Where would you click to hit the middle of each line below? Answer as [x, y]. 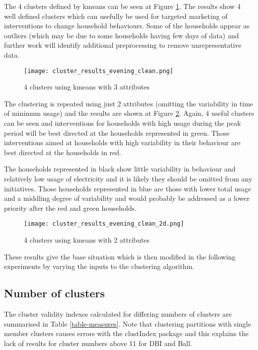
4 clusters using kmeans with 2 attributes [87, 240]
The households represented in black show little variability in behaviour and [120, 169]
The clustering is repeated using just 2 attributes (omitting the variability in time [129, 103]
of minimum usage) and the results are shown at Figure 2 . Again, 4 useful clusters [129, 113]
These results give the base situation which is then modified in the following [120, 256]
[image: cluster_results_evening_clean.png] [99, 71]
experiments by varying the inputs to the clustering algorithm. [99, 266]
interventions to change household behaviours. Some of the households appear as [127, 26]
